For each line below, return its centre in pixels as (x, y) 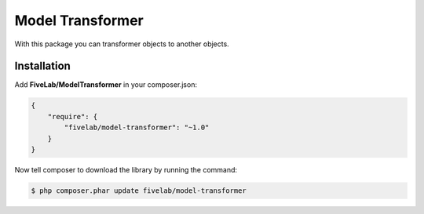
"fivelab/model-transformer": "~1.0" (137, 128)
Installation (42, 66)
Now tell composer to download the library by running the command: (126, 169)
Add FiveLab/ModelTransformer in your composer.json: (106, 85)
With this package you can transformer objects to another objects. (122, 44)
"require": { (73, 116)
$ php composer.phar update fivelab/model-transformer (139, 190)
